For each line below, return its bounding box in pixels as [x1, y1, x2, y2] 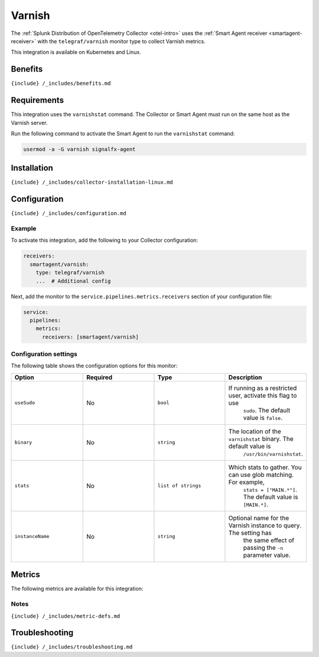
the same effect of [243, 536, 295, 544]
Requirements [11, 95, 64, 105]
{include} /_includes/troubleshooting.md [11, 643, 133, 650]
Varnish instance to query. [228, 521, 301, 530]
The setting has [228, 528, 272, 537]
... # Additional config [35, 277, 111, 284]
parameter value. [243, 551, 291, 559]
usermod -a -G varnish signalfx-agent [23, 146, 136, 152]
